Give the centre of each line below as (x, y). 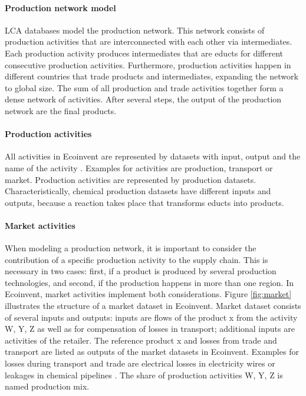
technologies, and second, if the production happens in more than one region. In (149, 282)
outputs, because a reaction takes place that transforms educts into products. (144, 202)
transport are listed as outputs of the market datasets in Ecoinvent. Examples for (152, 352)
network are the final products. (61, 110)
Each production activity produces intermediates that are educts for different (144, 53)
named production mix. (47, 386)
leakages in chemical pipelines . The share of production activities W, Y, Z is (144, 375)
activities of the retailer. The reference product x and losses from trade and (141, 340)
